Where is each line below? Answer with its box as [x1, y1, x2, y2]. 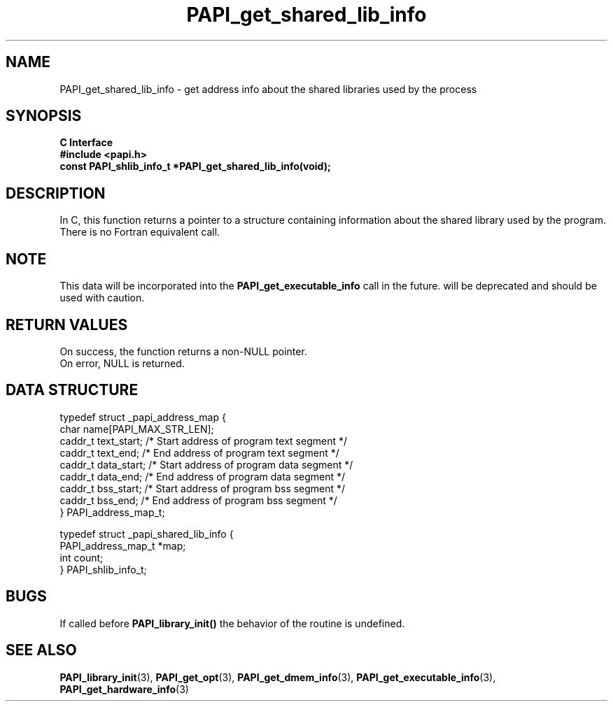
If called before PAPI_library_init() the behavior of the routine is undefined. [59, 617, 405, 629]
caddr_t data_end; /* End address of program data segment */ [59, 470, 346, 483]
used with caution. [59, 292, 145, 304]
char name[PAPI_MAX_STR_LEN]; [59, 422, 214, 435]
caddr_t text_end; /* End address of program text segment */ [59, 446, 339, 459]
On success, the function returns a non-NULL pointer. [59, 345, 307, 357]
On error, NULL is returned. [59, 357, 185, 369]
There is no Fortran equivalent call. [59, 226, 220, 238]
